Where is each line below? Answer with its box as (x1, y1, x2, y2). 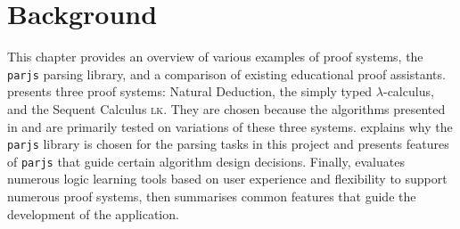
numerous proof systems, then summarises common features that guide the (7, 187, 416, 206)
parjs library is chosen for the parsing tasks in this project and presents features (7, 135, 449, 153)
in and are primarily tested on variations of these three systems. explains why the (7, 117, 453, 135)
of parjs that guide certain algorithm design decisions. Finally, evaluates (7, 151, 405, 170)
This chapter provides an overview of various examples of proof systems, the (7, 47, 423, 66)
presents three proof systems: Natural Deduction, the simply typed (7, 82, 373, 101)
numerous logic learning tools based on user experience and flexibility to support (7, 169, 448, 188)
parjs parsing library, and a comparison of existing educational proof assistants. (7, 64, 446, 83)
